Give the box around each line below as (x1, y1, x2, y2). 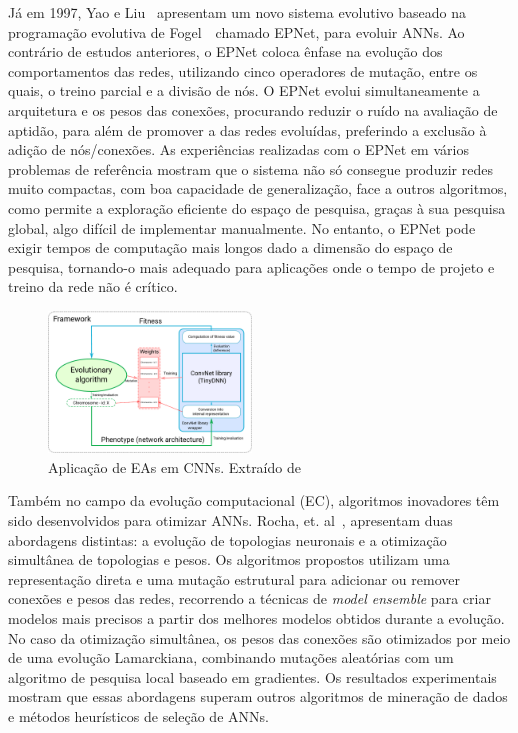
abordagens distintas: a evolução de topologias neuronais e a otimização (8, 529, 447, 550)
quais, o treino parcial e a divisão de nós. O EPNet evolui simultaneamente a (8, 80, 480, 101)
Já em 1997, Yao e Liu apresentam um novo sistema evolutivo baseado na (8, 2, 467, 22)
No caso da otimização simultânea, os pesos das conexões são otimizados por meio (8, 627, 511, 648)
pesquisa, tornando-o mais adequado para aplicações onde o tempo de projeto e (8, 256, 495, 277)
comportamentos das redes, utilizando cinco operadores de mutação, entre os (8, 60, 478, 81)
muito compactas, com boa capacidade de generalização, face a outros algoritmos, (8, 178, 508, 199)
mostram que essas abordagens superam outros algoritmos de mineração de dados (8, 686, 508, 707)
